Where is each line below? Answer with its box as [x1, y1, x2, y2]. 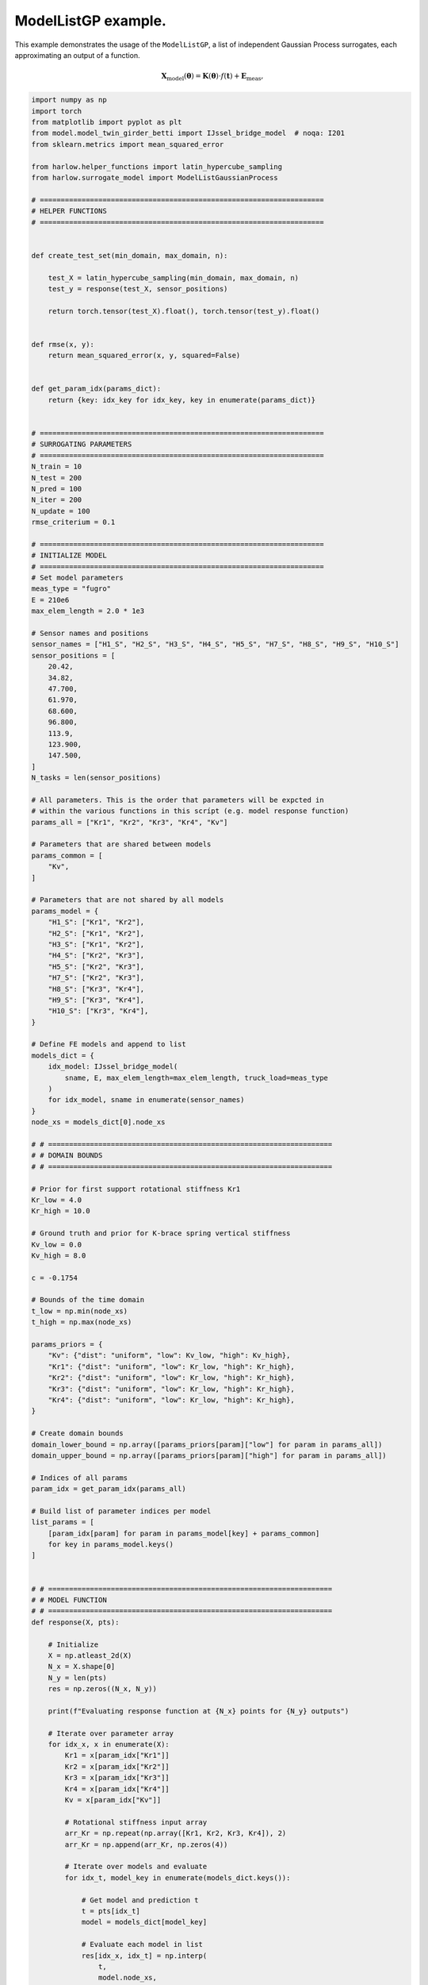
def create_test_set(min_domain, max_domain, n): [31, 251, 228, 260]
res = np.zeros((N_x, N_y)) [48, 1684, 158, 1694]
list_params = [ [31, 1517, 95, 1527]
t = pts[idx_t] [81, 1906, 140, 1915]
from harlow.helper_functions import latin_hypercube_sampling [31, 162, 283, 171]
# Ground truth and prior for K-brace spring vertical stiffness [31, 1229, 291, 1238]
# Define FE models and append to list [31, 1040, 186, 1049]
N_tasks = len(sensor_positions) [31, 773, 162, 782]
